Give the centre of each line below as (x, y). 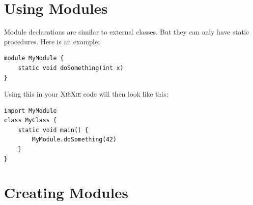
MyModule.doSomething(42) (74, 140)
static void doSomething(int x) (71, 68)
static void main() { (53, 130)
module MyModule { (34, 58)
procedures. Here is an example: (52, 41)
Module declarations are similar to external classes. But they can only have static (126, 32)
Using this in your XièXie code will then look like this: (86, 94)
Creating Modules (66, 192)
